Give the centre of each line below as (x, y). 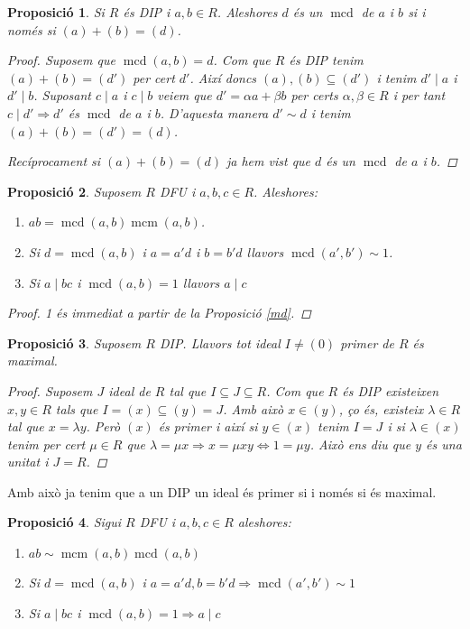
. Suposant (62, 95)
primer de (367, 342)
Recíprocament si (54, 161)
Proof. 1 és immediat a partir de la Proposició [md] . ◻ (159, 313)
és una (444, 444)
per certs (314, 95)
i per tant (419, 95)
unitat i (28, 462)
